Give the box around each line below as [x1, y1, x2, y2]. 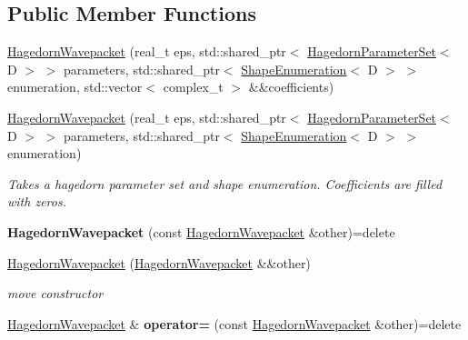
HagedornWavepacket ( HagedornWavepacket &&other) [7, 253, 311, 272]
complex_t [163, 77, 224, 96]
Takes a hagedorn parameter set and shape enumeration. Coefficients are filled [7, 174, 443, 193]
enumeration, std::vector [7, 77, 143, 96]
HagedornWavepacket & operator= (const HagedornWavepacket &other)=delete [7, 314, 462, 333]
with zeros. [7, 192, 66, 211]
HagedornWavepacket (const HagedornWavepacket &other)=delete [7, 222, 395, 241]
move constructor [7, 284, 104, 303]
